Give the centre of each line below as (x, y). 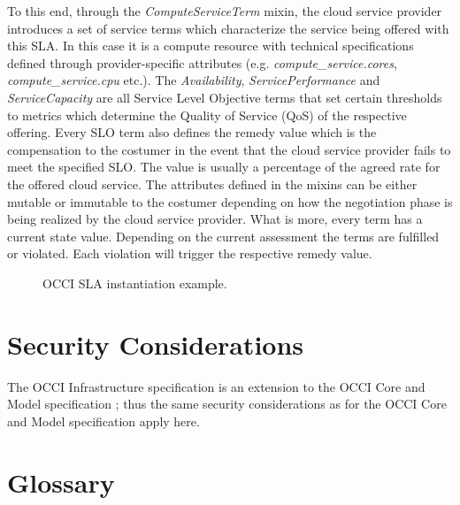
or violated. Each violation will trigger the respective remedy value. (190, 253)
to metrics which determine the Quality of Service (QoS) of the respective (207, 115)
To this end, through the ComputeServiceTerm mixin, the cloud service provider (225, 11)
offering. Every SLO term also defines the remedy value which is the (192, 132)
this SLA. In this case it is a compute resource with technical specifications (211, 46)
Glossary (61, 482)
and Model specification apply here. (103, 421)
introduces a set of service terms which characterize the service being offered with (228, 28)
